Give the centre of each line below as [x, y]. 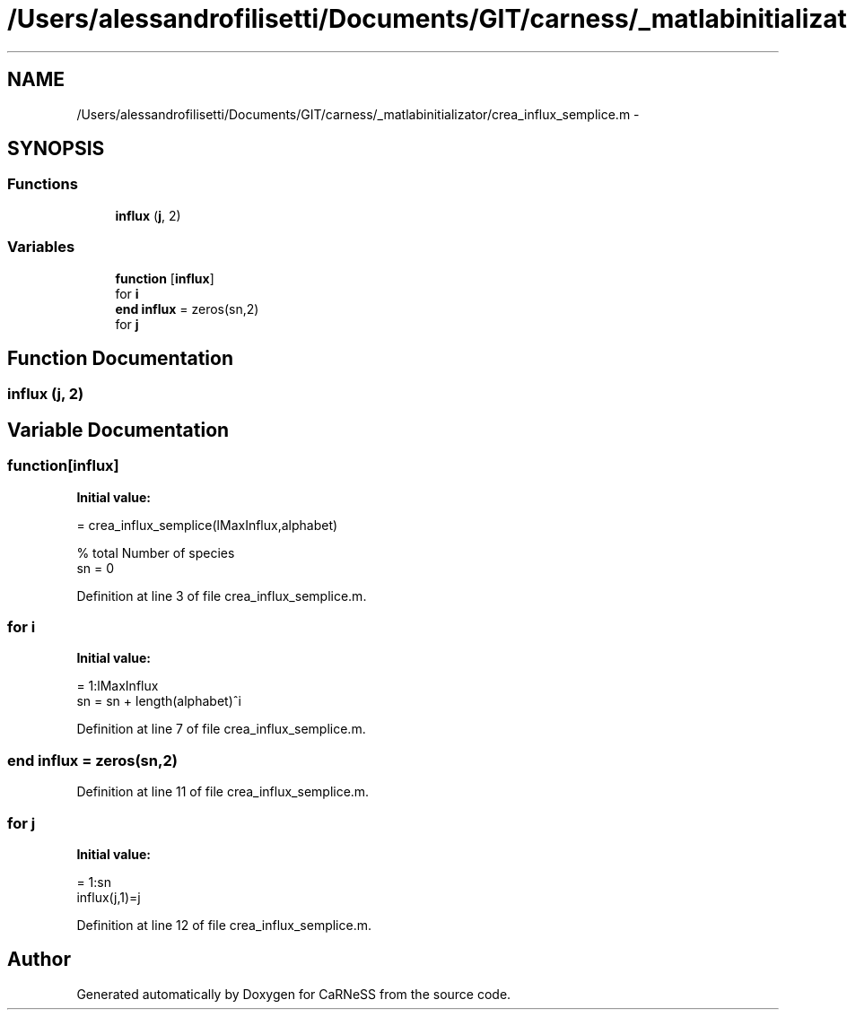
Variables [41, 247]
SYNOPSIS [56, 149]
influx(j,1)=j [109, 897]
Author [39, 960]
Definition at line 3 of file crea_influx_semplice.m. [222, 595]
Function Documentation [120, 358]
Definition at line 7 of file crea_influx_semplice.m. [221, 729]
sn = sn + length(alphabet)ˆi [159, 701]
